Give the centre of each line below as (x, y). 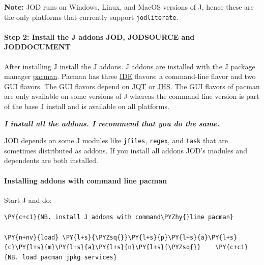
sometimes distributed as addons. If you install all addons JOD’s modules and (126, 150)
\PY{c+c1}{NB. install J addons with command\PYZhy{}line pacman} (119, 217)
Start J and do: (28, 200)
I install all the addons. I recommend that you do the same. (112, 123)
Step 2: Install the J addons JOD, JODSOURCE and (99, 36)
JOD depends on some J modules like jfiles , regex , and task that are (116, 140)
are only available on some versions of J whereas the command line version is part (132, 96)
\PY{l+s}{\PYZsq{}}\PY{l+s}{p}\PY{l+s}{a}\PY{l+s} (150, 237)
